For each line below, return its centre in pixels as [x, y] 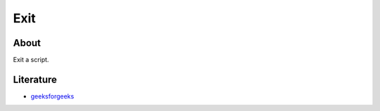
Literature [35, 79]
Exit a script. [31, 60]
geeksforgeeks [52, 96]
